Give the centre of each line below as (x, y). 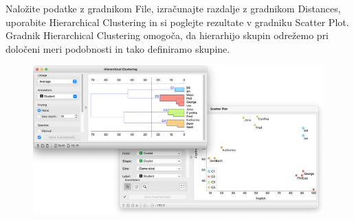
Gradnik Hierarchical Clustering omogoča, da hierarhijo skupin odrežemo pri (167, 35)
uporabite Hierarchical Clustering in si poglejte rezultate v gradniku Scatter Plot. (177, 22)
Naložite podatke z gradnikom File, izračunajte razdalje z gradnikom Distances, (173, 8)
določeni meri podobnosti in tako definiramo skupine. (118, 48)
